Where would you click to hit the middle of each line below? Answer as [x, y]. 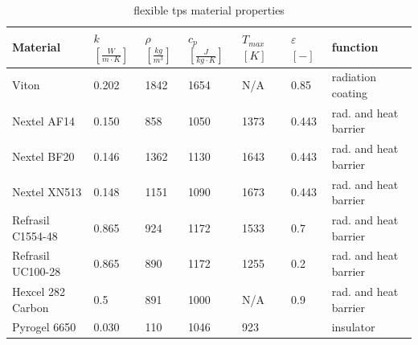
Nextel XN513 [47, 192]
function [355, 47]
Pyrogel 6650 [44, 327]
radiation [354, 77]
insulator [353, 327]
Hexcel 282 [39, 291]
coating [350, 92]
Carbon [31, 307]
